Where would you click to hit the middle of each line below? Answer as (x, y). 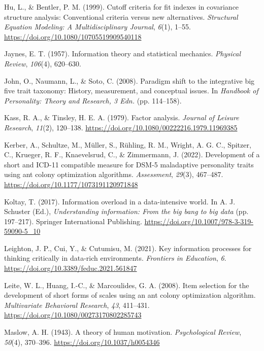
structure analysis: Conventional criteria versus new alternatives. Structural (121, 16)
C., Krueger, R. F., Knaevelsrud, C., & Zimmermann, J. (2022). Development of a (132, 154)
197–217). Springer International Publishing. (73, 221)
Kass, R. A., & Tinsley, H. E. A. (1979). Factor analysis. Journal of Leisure (122, 117)
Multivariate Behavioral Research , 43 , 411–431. (77, 305)
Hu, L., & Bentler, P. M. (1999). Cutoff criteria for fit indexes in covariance (122, 7)
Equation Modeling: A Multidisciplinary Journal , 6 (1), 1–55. (97, 27)
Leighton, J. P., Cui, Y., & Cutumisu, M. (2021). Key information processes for (128, 248)
